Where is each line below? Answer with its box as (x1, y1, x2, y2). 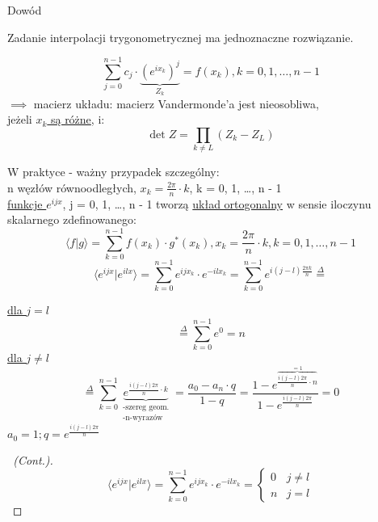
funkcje (7, 195, 43, 212)
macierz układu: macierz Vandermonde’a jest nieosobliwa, (33, 95, 319, 112)
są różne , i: (50, 111, 105, 128)
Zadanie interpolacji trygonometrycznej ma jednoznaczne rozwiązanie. (7, 28, 354, 45)
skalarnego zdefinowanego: (7, 211, 136, 228)
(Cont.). (13, 451, 53, 468)
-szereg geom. (123, 403, 170, 412)
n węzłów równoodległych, (7, 179, 136, 196)
